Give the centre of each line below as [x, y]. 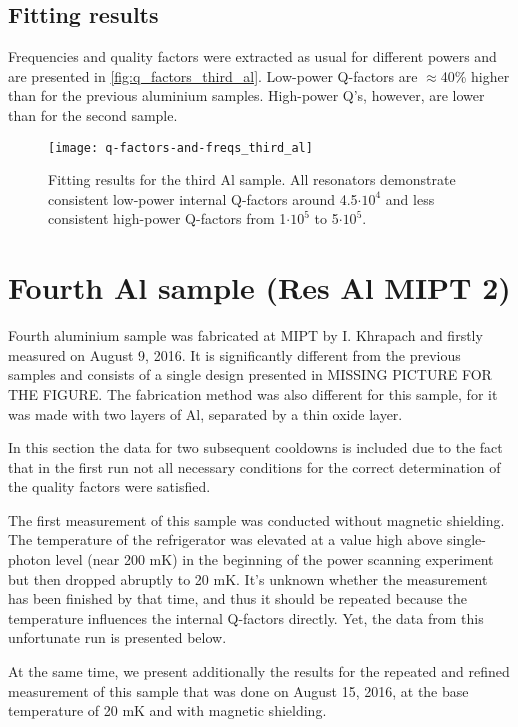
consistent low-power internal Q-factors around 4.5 [203, 198]
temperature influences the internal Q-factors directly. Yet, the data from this [246, 617]
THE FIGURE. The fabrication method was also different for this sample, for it [253, 393]
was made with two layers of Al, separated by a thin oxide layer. [205, 413]
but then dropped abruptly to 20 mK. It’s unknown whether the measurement [248, 578]
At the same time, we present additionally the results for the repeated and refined [259, 671]
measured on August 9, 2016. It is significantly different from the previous [234, 354]
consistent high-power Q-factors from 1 [167, 218]
